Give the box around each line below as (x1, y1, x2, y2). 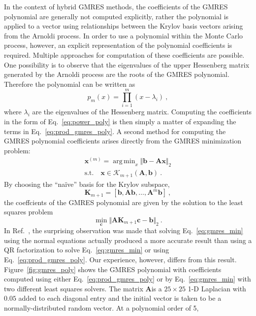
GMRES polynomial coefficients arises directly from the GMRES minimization (4, 136, 242, 146)
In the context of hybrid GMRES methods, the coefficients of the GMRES (4, 1, 228, 11)
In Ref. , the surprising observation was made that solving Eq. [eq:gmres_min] (4, 225, 243, 236)
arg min (113, 158, 135, 165)
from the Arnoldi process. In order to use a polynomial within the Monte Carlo (4, 30, 243, 40)
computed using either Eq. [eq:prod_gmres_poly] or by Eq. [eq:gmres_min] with (4, 274, 251, 284)
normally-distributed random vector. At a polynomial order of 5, (4, 302, 199, 313)
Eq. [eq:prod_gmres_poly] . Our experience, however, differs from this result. (4, 254, 237, 264)
